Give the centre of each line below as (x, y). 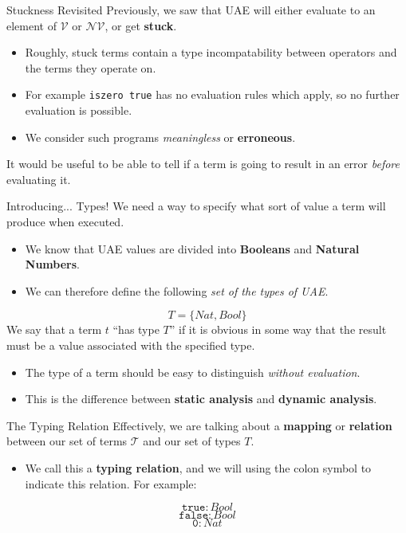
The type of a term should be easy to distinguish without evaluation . (193, 372)
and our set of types (192, 441)
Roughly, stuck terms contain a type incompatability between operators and (211, 52)
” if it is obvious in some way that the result (278, 329)
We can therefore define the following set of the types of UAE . (177, 290)
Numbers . (52, 264)
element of (32, 25)
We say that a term (54, 329)
